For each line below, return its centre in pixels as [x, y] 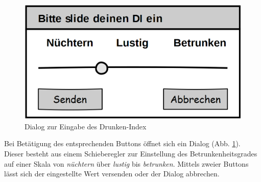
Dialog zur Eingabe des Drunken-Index [86, 126]
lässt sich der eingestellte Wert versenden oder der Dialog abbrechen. [112, 174]
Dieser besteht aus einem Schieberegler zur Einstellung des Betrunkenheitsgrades [131, 154]
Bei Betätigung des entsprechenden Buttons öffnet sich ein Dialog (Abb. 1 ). [122, 143]
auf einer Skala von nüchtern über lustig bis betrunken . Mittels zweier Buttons [126, 163]
